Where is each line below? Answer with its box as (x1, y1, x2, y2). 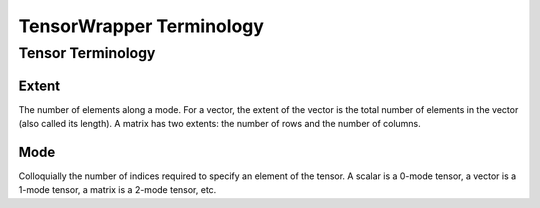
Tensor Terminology (18, 44, 156, 62)
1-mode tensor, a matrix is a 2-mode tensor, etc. (18, 184, 217, 196)
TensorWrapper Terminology (18, 15, 265, 37)
